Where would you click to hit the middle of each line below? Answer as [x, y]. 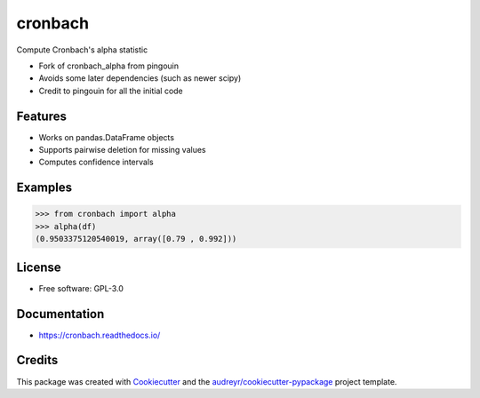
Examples [44, 188]
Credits [37, 360]
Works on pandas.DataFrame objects [107, 137]
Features [41, 116]
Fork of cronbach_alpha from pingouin [109, 66]
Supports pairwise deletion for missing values [122, 150]
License [39, 267]
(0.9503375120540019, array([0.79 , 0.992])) [136, 239]
